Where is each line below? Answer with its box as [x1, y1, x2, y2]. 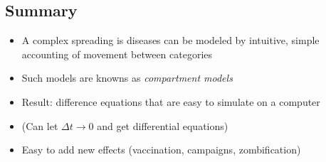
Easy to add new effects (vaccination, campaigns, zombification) [21, 142, 301, 157]
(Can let [21, 118, 58, 133]
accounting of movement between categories [21, 46, 213, 61]
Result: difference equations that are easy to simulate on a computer [21, 94, 320, 109]
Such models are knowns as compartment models [21, 70, 233, 85]
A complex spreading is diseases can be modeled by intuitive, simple [21, 33, 320, 48]
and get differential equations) [97, 118, 228, 133]
